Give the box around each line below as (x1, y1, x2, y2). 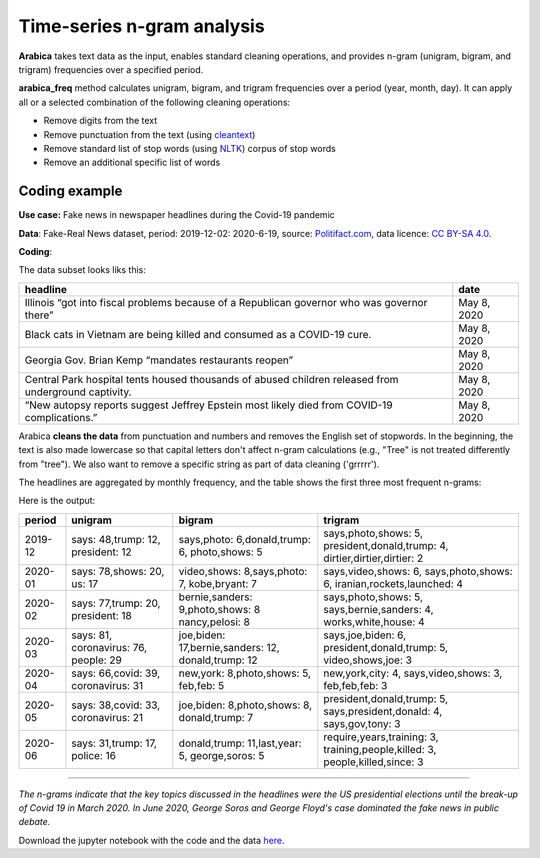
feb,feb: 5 (178, 678, 225, 692)
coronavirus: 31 (71, 678, 144, 692)
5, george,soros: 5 (178, 748, 265, 762)
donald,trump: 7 (178, 710, 254, 724)
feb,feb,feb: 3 (323, 678, 388, 692)
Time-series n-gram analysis (18, 15, 265, 37)
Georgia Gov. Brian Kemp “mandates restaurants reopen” (24, 353, 294, 367)
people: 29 (71, 653, 122, 667)
